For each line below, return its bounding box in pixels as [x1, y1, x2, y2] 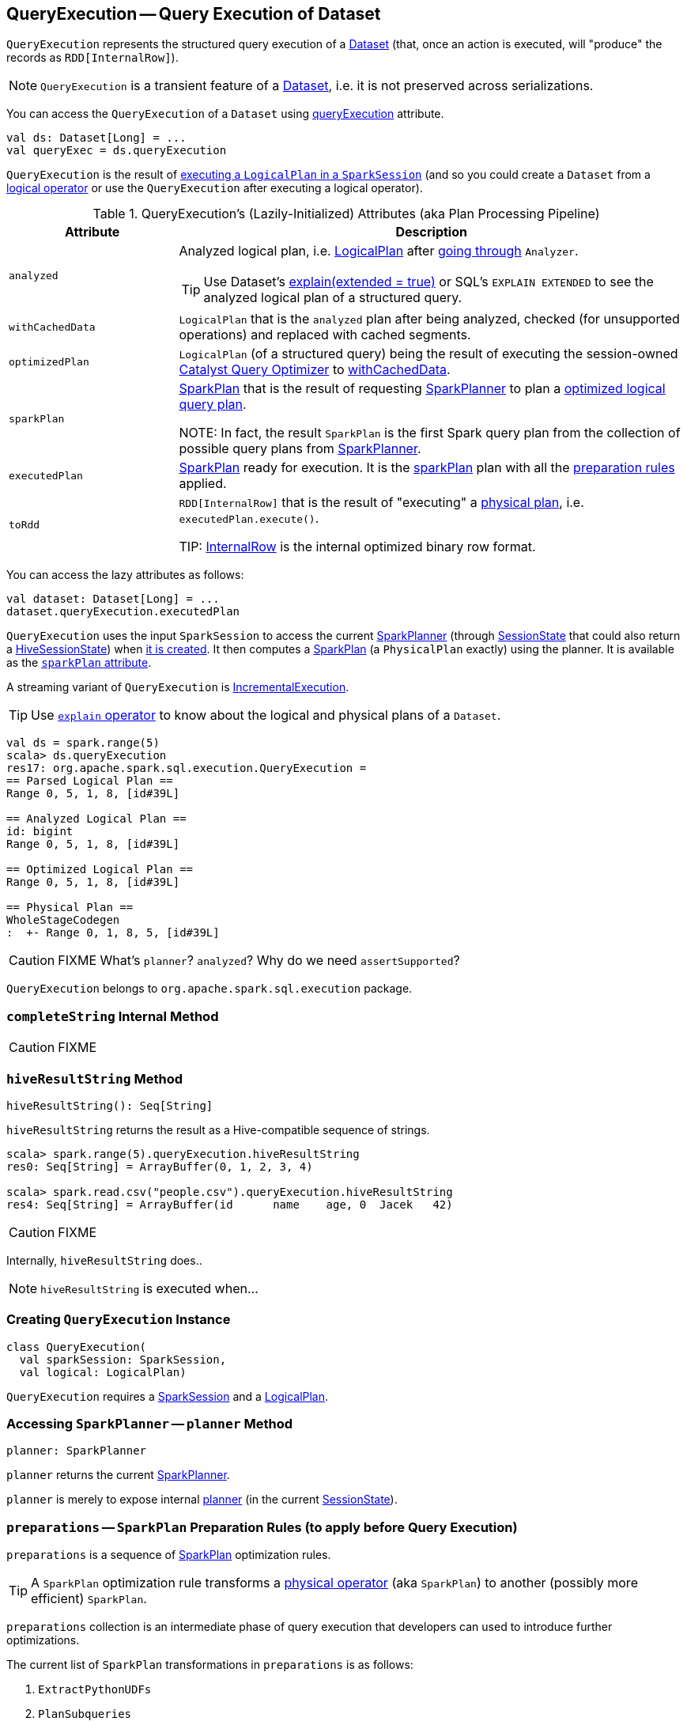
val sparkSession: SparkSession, [19, 1352, 227, 1366]
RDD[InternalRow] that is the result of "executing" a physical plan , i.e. [179, 494, 584, 511]
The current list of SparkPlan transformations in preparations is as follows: [6, 1658, 413, 1672]
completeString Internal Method [6, 1008, 219, 1024]
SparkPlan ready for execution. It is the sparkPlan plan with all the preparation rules [179, 460, 675, 476]
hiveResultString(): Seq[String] [6, 1099, 213, 1112]
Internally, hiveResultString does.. [6, 1253, 202, 1267]
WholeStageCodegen [6, 914, 120, 927]
